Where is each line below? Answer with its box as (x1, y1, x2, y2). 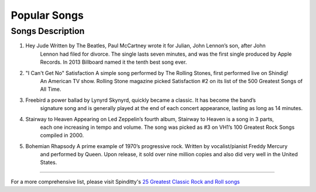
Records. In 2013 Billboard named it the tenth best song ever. (40, 59, 187, 66)
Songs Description (11, 26, 85, 36)
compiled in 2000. (40, 132, 84, 139)
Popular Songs (11, 9, 84, 22)
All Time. (40, 85, 61, 93)
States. (40, 159, 57, 166)
